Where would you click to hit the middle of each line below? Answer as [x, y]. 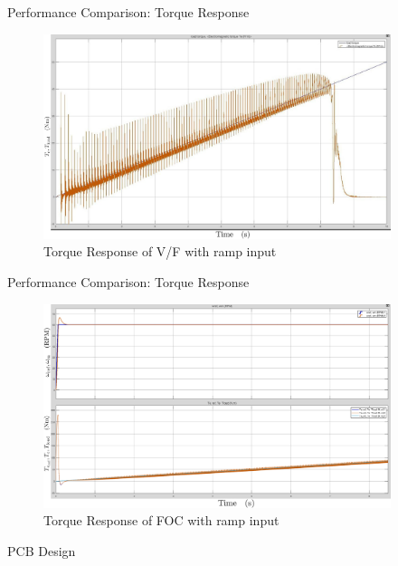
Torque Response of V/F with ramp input [160, 251]
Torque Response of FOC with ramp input [161, 520]
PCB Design [42, 551]
